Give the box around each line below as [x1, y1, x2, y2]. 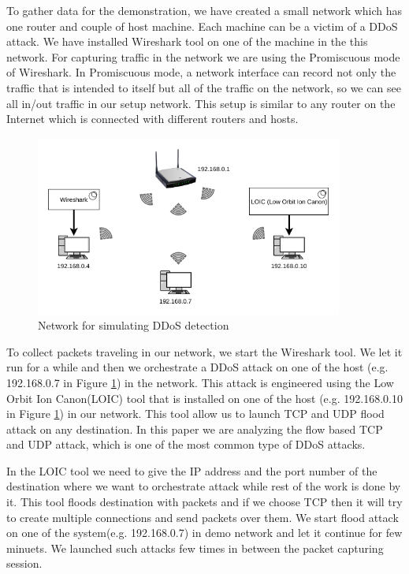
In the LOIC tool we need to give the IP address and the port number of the [6, 462, 377, 479]
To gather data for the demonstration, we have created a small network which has [6, 2, 403, 18]
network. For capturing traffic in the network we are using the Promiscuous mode [6, 48, 400, 65]
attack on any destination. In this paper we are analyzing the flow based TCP [6, 420, 383, 437]
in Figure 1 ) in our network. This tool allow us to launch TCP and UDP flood [6, 405, 385, 422]
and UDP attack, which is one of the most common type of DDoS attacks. [6, 436, 366, 453]
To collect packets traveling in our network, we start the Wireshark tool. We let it [6, 343, 403, 360]
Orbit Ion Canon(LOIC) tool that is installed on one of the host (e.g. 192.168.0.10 [6, 389, 403, 406]
